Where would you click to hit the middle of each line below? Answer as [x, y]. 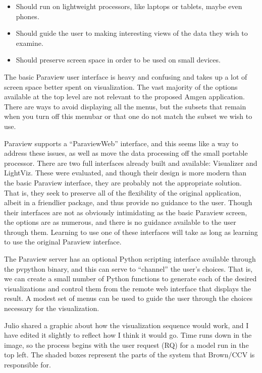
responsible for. [28, 364]
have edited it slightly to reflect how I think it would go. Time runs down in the [128, 335]
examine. [30, 43]
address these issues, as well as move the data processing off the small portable [126, 153]
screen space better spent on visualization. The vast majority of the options [121, 86]
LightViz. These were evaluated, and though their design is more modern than [125, 173]
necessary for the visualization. [52, 308]
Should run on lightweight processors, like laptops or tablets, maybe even [129, 6]
